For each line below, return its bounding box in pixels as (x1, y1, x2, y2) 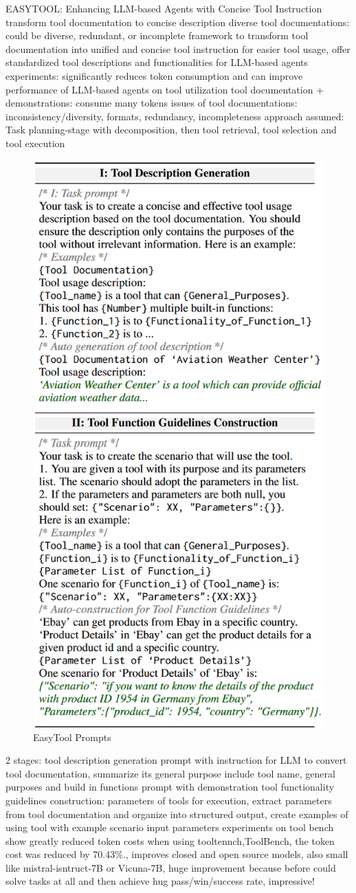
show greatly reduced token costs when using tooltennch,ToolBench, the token (5, 833, 335, 848)
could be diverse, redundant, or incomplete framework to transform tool (5, 28, 309, 43)
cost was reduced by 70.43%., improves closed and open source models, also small (5, 847, 348, 861)
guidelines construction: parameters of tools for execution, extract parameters (5, 793, 332, 807)
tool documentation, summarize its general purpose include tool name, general (5, 766, 335, 780)
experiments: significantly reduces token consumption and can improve (5, 68, 303, 82)
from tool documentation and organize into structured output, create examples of (5, 806, 348, 821)
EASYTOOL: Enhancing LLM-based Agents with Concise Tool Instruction (5, 1, 322, 15)
